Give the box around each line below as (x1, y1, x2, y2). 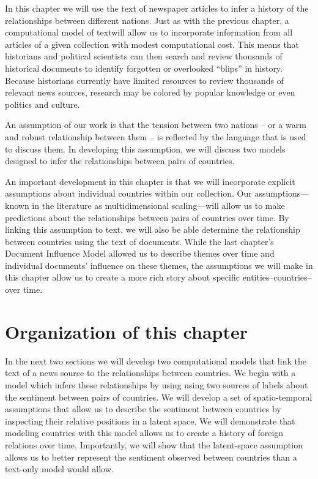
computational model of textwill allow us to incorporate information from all (5, 26, 293, 39)
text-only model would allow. (5, 462, 114, 475)
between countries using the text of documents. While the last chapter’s (5, 235, 274, 247)
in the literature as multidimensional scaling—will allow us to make (32, 198, 285, 211)
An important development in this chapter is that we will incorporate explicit (5, 175, 295, 187)
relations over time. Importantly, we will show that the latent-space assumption (5, 438, 303, 451)
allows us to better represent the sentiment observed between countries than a (5, 450, 297, 463)
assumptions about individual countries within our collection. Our (5, 187, 252, 200)
